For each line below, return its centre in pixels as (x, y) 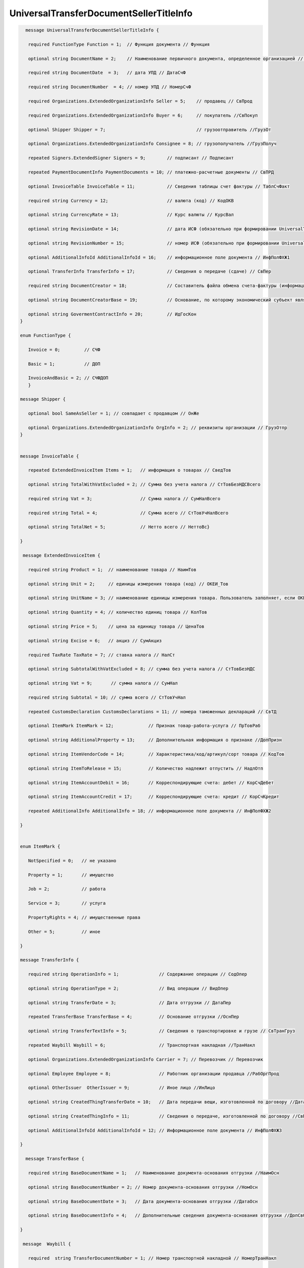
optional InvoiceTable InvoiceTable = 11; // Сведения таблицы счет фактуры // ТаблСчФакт (159, 186)
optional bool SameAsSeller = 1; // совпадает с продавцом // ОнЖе (114, 414)
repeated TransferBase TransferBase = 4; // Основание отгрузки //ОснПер (134, 1017)
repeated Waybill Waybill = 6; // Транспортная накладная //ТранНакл (142, 1045)
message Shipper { (43, 399)
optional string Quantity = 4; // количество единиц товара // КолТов (118, 612)
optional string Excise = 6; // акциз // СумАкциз (95, 641)
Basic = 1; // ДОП (64, 364)
